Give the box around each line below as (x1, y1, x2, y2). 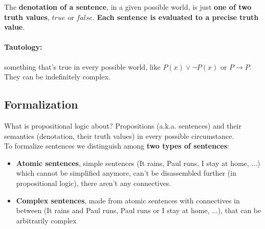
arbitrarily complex (16, 215, 77, 225)
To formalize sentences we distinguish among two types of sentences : (4, 140, 229, 151)
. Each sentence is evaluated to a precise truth (92, 11, 259, 22)
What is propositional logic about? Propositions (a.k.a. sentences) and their (4, 120, 241, 131)
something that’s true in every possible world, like (4, 61, 161, 72)
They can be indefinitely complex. (4, 71, 111, 82)
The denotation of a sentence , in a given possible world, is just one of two (4, 2, 252, 12)
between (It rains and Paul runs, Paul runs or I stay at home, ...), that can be (16, 205, 261, 216)
